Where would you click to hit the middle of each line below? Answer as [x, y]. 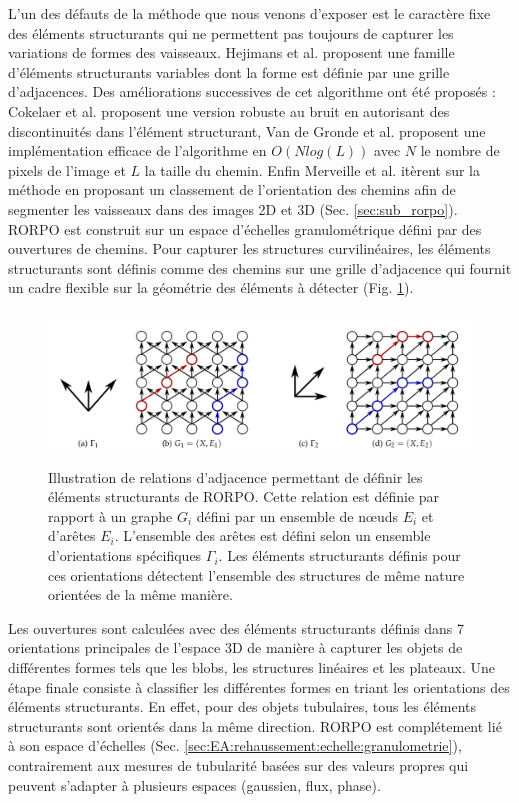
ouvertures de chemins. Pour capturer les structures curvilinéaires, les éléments [249, 248]
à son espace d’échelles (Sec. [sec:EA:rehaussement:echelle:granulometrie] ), [235, 745]
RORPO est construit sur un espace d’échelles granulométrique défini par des [245, 228]
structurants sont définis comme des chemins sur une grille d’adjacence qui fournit [260, 267]
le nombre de [460, 150]
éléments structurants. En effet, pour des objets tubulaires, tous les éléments [242, 706]
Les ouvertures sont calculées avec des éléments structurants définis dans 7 [236, 627]
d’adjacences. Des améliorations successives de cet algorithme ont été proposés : [252, 91]
